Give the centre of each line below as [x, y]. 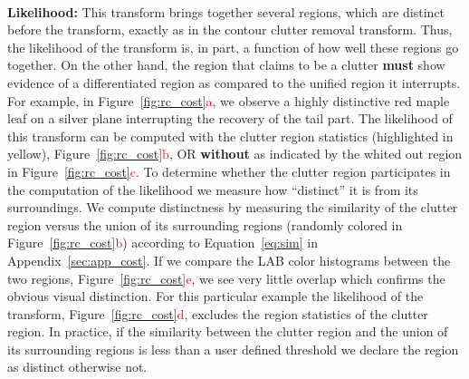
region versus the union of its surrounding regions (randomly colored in [205, 224]
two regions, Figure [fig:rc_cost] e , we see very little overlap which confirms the [226, 278]
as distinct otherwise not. [77, 367]
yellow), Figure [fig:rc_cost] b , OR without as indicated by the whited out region [235, 154]
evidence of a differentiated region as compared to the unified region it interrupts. [234, 82]
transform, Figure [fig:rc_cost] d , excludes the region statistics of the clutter [218, 313]
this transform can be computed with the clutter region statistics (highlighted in [230, 136]
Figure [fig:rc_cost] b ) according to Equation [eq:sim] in [163, 243]
